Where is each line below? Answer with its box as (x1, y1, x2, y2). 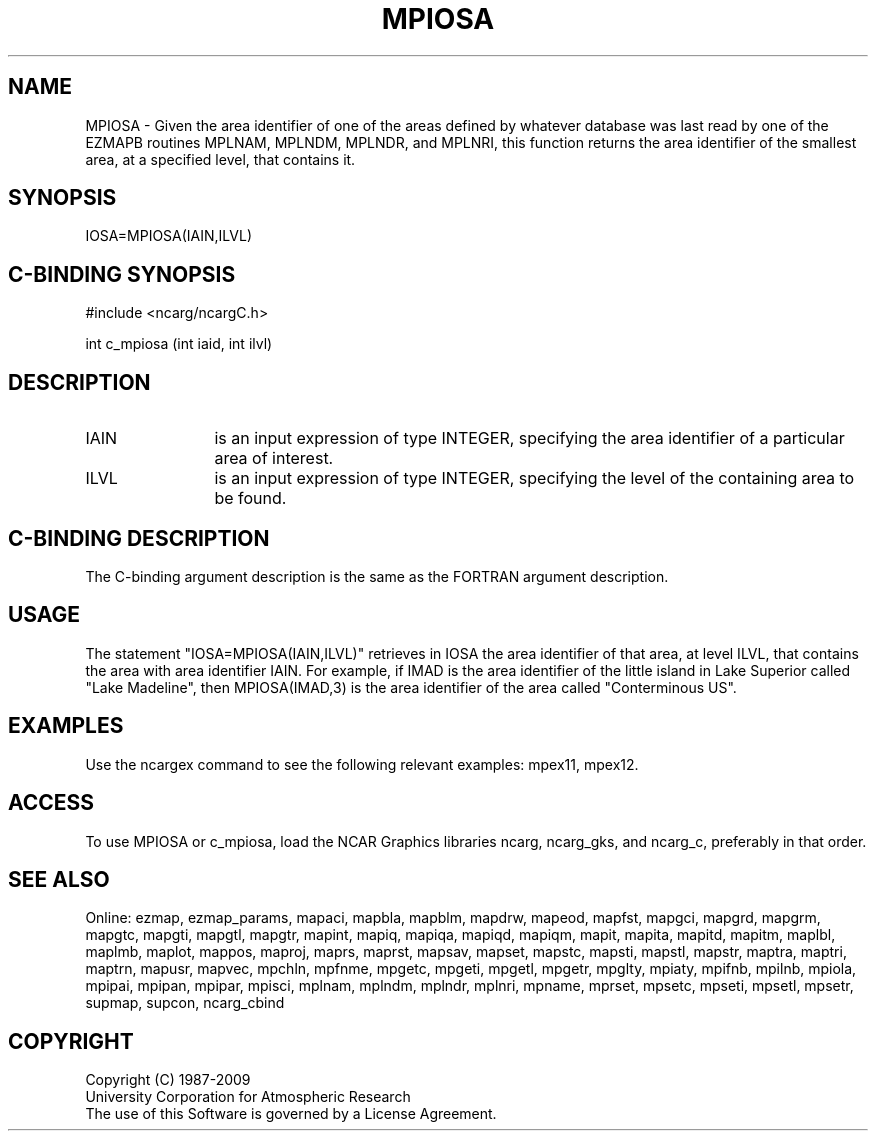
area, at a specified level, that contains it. (85, 150, 356, 168)
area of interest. (214, 448, 334, 469)
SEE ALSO (8, 866, 110, 892)
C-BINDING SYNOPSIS (8, 261, 236, 287)
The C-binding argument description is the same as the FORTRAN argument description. (85, 567, 669, 585)
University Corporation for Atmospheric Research (85, 1088, 411, 1106)
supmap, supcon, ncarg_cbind (85, 994, 285, 1012)
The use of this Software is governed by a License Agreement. (85, 1105, 497, 1123)
